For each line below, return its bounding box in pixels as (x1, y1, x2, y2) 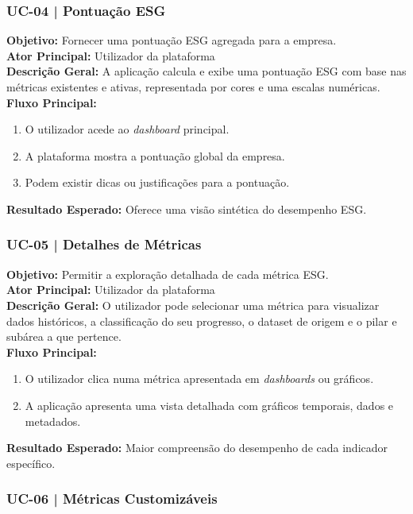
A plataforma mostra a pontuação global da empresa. (25, 147, 285, 164)
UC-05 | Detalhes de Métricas (6, 234, 202, 254)
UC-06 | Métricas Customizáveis (6, 489, 218, 508)
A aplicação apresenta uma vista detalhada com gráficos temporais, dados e (25, 396, 394, 413)
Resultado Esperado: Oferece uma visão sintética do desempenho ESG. (6, 200, 367, 217)
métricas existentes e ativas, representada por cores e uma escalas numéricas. (6, 79, 380, 95)
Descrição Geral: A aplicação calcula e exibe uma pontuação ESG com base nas (6, 63, 407, 79)
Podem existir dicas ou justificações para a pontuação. (25, 174, 290, 191)
